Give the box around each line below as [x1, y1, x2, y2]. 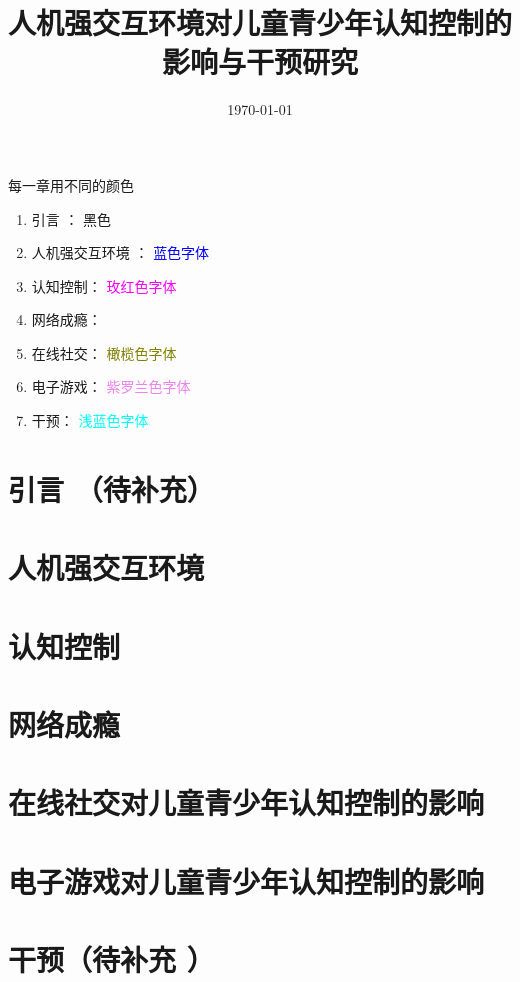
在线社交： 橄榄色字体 [31, 342, 177, 363]
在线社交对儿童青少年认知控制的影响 [8, 782, 485, 823]
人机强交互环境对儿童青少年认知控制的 [8, 2, 513, 43]
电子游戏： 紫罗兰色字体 [31, 376, 191, 397]
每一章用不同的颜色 [8, 174, 134, 195]
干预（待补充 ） [8, 939, 215, 980]
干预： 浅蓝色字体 [31, 410, 149, 431]
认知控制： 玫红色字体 [31, 275, 177, 296]
